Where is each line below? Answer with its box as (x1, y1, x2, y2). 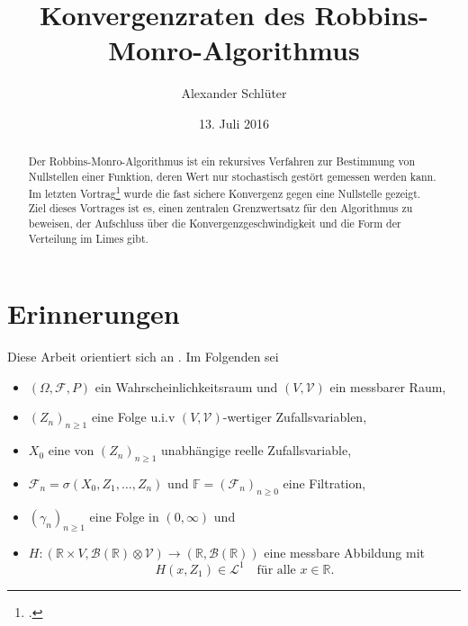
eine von (48, 441, 94, 460)
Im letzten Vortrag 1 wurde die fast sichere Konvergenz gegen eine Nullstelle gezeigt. (28, 183, 421, 201)
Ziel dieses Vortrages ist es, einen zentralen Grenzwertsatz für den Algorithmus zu (28, 201, 413, 216)
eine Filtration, (283, 473, 366, 492)
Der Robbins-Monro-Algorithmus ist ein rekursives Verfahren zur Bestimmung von (28, 154, 416, 169)
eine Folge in (89, 506, 159, 525)
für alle (256, 563, 296, 577)
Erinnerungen (7, 295, 180, 332)
